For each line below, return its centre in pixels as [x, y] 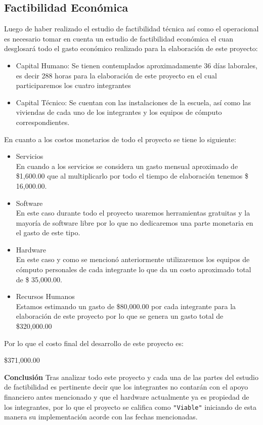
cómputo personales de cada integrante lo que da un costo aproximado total [134, 269]
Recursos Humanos [45, 296]
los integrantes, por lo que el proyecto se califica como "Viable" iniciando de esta [130, 407]
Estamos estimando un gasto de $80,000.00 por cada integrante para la [126, 306]
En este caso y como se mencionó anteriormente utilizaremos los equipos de [133, 259]
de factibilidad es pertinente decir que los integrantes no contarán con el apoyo [126, 387]
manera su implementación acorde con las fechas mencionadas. [101, 417]
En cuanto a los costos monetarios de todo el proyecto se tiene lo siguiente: [120, 139]
